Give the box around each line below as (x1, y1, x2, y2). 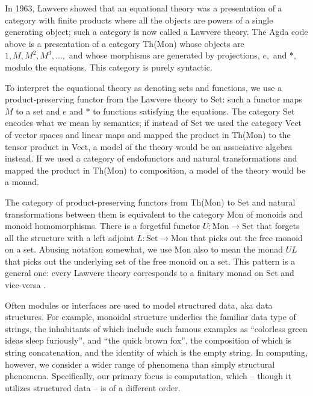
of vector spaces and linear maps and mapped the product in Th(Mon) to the (5, 128, 291, 140)
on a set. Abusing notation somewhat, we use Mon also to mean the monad (5, 243, 283, 256)
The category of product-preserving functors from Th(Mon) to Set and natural (5, 195, 296, 208)
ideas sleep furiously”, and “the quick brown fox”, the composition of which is (5, 334, 292, 347)
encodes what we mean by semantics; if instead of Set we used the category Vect (5, 116, 302, 129)
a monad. (5, 175, 39, 188)
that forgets (256, 219, 300, 232)
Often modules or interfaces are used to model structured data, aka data (5, 298, 273, 311)
